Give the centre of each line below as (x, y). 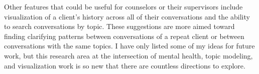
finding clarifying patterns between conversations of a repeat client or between (124, 36)
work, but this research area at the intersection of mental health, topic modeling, (128, 55)
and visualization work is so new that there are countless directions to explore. (125, 65)
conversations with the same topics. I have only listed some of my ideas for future (129, 46)
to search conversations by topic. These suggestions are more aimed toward (119, 26)
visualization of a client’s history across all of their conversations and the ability (127, 16)
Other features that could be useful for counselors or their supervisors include (123, 6)
